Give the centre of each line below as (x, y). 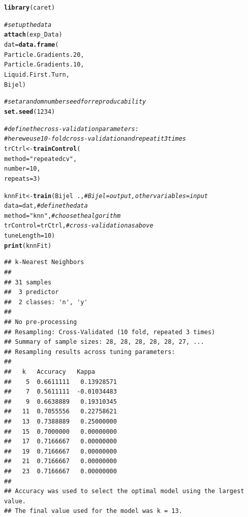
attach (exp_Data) (33, 35)
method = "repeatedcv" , (41, 159)
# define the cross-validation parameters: (71, 129)
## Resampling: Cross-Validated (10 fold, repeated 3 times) (110, 332)
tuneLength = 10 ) (30, 236)
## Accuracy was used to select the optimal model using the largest (124, 491)
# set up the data (28, 25)
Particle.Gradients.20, (44, 55)
